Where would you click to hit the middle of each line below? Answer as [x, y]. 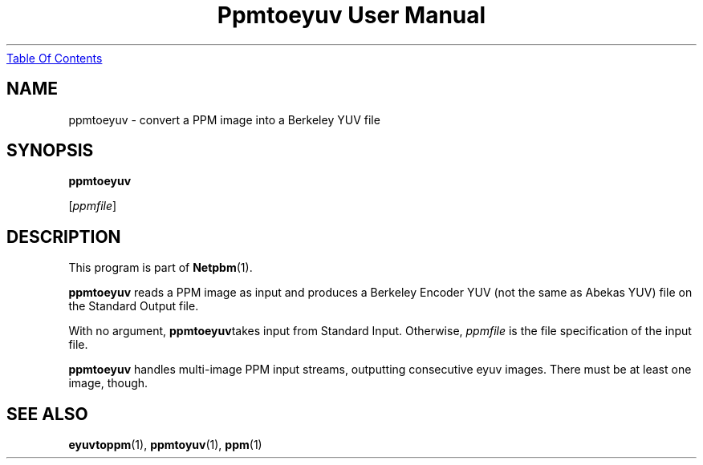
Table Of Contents [55, 58]
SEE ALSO [47, 414]
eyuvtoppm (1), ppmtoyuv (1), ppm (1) [165, 445]
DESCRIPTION [64, 237]
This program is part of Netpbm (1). [161, 268]
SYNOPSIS [50, 151]
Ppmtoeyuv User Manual [351, 15]
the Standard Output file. [134, 306]
